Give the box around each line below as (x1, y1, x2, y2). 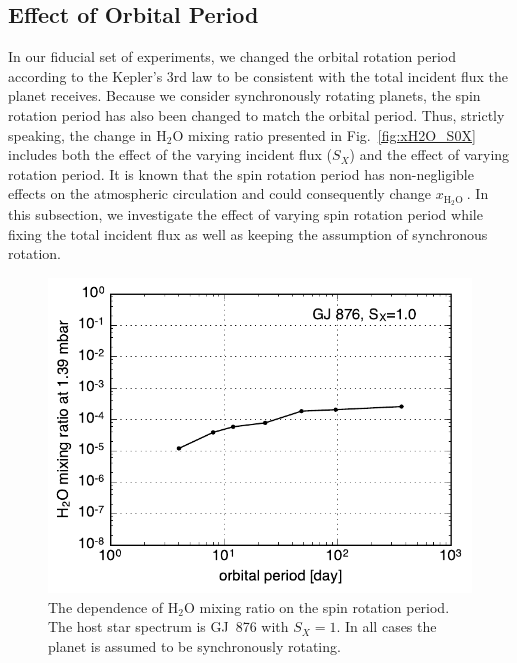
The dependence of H (48, 596, 179, 617)
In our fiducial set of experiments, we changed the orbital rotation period (8, 46, 456, 67)
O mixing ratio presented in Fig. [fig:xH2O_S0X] (172, 124, 476, 145)
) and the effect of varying (349, 144, 510, 165)
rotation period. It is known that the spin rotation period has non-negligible (8, 163, 474, 184)
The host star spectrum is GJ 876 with (48, 616, 289, 637)
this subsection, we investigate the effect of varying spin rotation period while (8, 204, 483, 225)
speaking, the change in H (8, 124, 167, 145)
